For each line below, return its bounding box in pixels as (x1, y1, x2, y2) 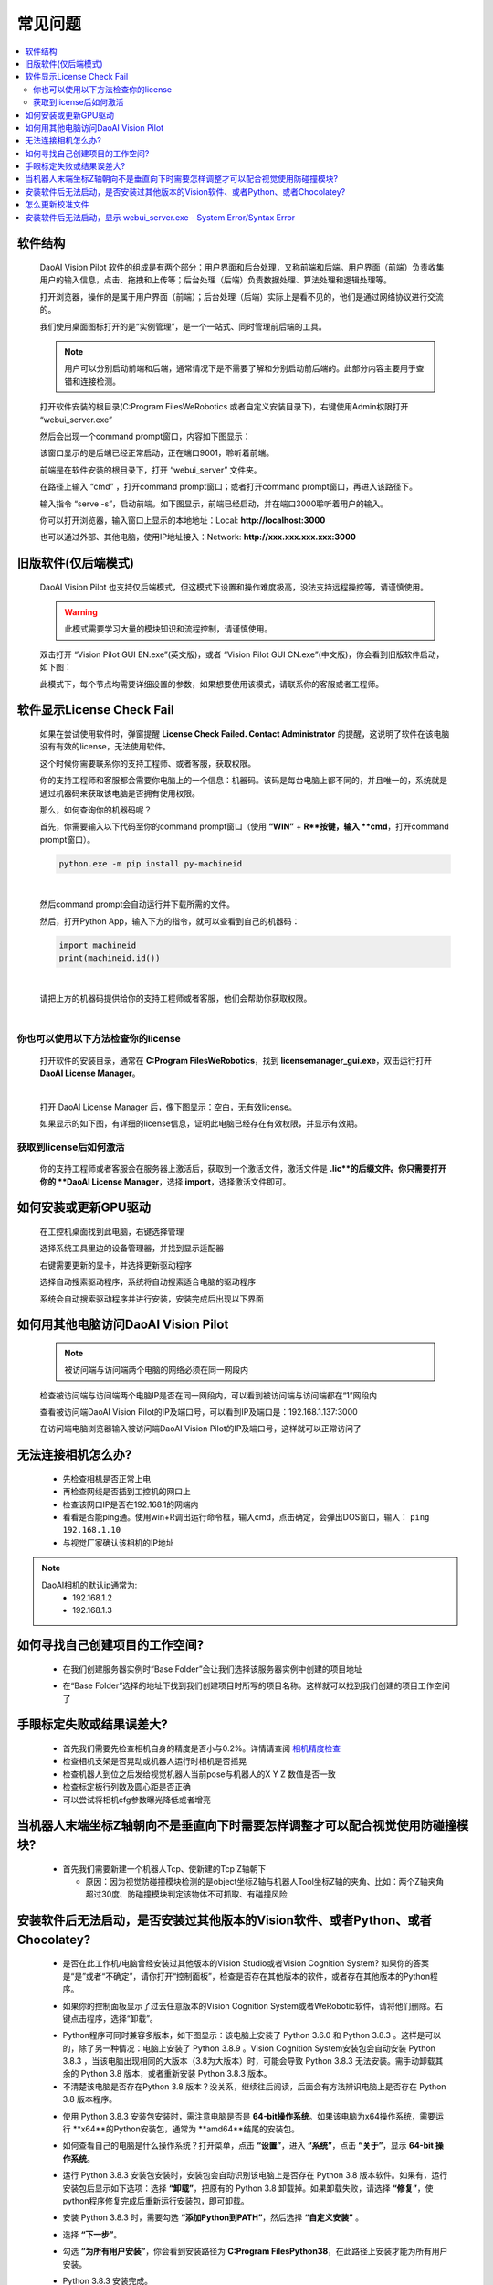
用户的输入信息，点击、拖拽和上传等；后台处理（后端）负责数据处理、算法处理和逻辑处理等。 (39, 274, 392, 285)
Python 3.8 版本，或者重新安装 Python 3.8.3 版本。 (80, 2068, 273, 2079)
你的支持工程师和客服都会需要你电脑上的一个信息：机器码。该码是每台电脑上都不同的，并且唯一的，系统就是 (39, 775, 447, 786)
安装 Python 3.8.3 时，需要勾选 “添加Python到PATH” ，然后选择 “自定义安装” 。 (62, 2212, 364, 2223)
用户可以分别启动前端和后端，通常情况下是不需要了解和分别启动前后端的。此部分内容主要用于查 (64, 363, 425, 374)
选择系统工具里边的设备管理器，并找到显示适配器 (39, 1243, 224, 1254)
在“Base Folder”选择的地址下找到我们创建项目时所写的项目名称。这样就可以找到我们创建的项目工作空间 (62, 1680, 451, 1691)
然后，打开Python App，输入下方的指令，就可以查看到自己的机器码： (39, 915, 300, 927)
